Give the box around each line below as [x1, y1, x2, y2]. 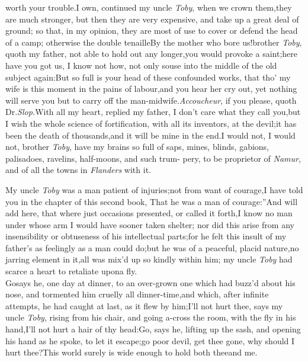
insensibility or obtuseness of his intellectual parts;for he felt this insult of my [5, 230, 287, 242]
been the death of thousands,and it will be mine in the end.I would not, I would [5, 129, 296, 141]
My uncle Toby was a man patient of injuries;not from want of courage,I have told [5, 183, 303, 196]
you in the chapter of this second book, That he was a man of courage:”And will [5, 195, 298, 207]
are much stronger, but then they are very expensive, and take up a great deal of [5, 12, 299, 25]
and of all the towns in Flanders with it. [5, 164, 151, 176]
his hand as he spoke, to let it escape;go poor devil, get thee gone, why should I [5, 334, 295, 347]
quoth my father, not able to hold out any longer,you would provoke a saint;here [5, 47, 297, 60]
